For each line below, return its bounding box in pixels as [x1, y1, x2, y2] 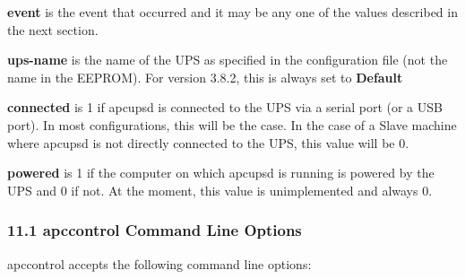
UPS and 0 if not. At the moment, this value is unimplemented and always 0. [7, 180, 433, 199]
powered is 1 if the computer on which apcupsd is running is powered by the [7, 163, 435, 182]
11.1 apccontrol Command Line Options [7, 219, 302, 241]
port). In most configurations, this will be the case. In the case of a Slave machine [7, 115, 457, 134]
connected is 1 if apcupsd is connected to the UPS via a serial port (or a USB [7, 98, 443, 117]
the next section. [7, 20, 99, 39]
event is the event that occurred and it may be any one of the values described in [7, 3, 458, 21]
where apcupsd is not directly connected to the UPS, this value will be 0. [7, 133, 409, 152]
